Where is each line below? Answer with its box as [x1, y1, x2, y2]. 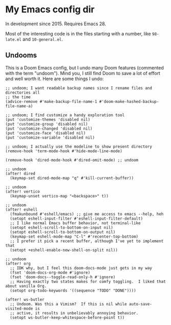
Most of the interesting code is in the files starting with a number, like [5, 30, 151, 37]
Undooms [5, 51, 37, 60]
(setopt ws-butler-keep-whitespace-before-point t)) [10, 315, 125, 320]
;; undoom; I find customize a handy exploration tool [5, 112, 125, 118]
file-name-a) [5, 103, 33, 109]
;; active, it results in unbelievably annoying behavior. [10, 310, 139, 316]
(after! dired [5, 171, 36, 176]
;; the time [5, 94, 31, 100]
